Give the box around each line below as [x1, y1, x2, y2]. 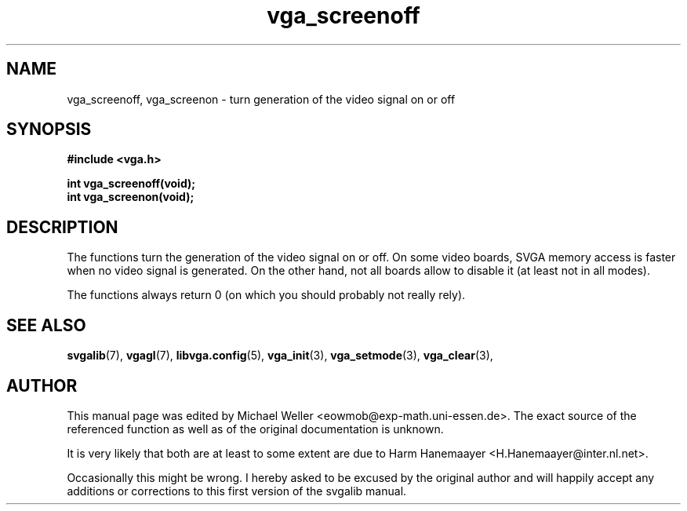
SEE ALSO [6, 315, 86, 335]
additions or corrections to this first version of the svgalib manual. [67, 484, 407, 498]
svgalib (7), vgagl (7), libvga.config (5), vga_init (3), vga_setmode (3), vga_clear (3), [67, 349, 493, 363]
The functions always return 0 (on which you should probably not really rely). [67, 288, 466, 302]
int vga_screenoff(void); [67, 177, 196, 191]
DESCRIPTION [6, 217, 118, 237]
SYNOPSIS [6, 119, 92, 140]
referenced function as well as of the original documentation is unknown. [67, 422, 444, 436]
